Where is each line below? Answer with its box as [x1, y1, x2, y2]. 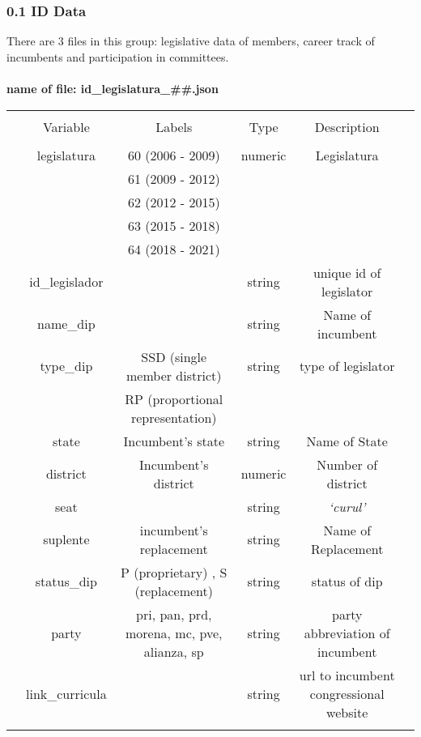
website [326, 702, 368, 722]
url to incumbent [299, 665, 395, 684]
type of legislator [299, 356, 395, 376]
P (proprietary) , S [121, 562, 228, 582]
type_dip [40, 356, 93, 376]
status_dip [35, 572, 97, 591]
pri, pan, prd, [136, 604, 212, 624]
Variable [42, 117, 90, 136]
